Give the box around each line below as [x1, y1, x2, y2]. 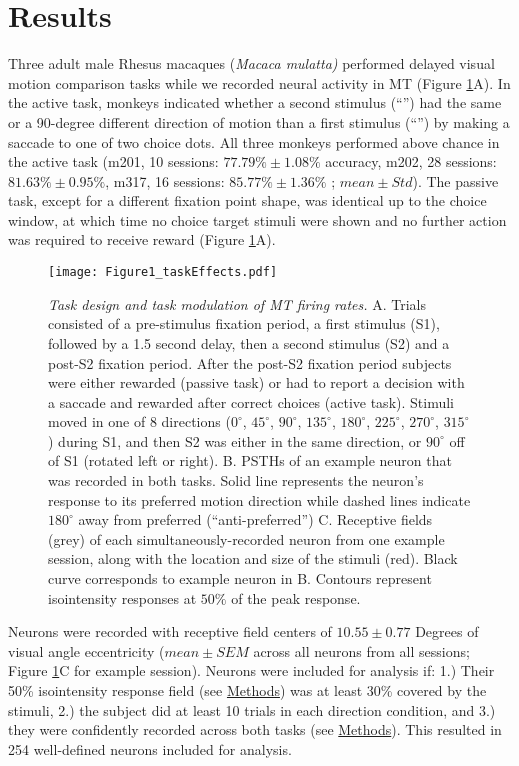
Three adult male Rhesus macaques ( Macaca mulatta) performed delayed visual [8, 53, 495, 74]
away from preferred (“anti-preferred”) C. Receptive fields [78, 509, 433, 530]
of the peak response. [231, 587, 361, 608]
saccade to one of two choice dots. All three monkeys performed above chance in [8, 131, 500, 152]
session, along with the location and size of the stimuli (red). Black [48, 548, 458, 569]
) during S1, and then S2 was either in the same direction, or [48, 430, 422, 451]
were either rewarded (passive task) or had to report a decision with [48, 372, 465, 393]
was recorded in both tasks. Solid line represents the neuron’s [48, 470, 424, 491]
